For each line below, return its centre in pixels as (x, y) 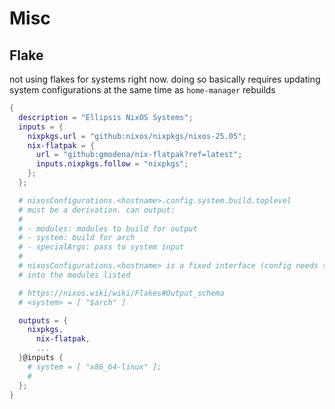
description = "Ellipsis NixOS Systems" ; (106, 117)
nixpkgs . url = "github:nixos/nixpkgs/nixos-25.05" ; (137, 136)
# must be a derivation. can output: (97, 210)
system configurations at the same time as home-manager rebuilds (142, 90)
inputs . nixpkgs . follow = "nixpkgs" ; (112, 164)
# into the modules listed (74, 275)
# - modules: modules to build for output (108, 228)
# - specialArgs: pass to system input (101, 247)
